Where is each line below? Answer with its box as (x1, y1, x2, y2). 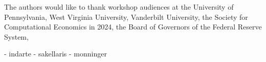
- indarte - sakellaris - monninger (4, 48, 107, 59)
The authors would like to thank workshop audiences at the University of (4, 2, 234, 12)
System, (4, 31, 29, 42)
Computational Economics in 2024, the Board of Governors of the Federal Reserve (4, 21, 262, 32)
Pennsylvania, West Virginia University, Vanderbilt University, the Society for (4, 11, 248, 22)
